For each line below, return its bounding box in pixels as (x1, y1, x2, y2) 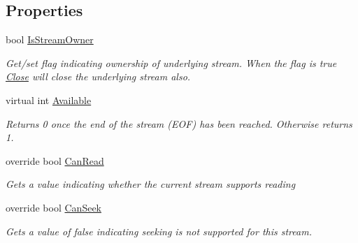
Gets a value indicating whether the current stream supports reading (6, 177, 296, 191)
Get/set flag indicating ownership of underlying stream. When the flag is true (6, 55, 337, 70)
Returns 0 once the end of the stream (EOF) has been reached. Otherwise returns (6, 116, 352, 131)
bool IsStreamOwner (6, 32, 94, 47)
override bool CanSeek (6, 200, 101, 214)
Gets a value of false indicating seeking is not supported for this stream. (6, 223, 312, 238)
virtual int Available (6, 92, 92, 107)
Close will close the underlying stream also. (6, 69, 191, 84)
